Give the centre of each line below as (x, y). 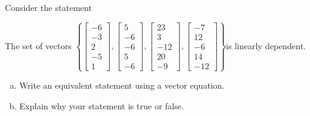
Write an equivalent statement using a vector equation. (122, 85)
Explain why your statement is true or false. (101, 105)
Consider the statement (48, 7)
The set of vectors (38, 45)
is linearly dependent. (266, 45)
